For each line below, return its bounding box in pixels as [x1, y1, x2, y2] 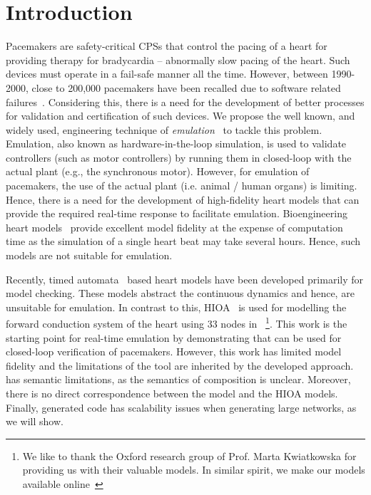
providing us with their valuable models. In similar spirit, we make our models [22, 462, 365, 477]
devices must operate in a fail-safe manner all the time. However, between [6, 66, 328, 81]
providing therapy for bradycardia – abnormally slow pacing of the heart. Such [6, 52, 350, 67]
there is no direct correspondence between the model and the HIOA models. [6, 386, 338, 401]
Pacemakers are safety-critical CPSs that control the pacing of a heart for [6, 38, 327, 53]
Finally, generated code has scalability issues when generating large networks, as [6, 400, 357, 415]
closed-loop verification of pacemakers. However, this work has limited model [6, 344, 342, 359]
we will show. [6, 414, 63, 429]
